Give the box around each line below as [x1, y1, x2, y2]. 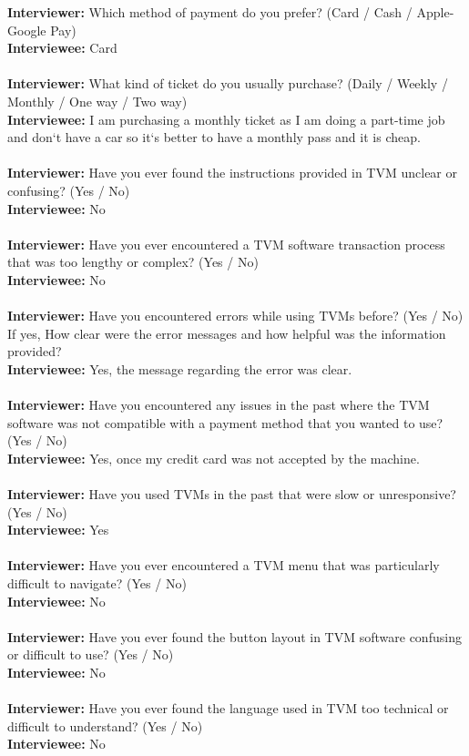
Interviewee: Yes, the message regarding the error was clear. [7, 359, 352, 378]
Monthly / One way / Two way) [7, 91, 188, 110]
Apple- [416, 3, 454, 21]
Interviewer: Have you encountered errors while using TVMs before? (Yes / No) [7, 306, 464, 325]
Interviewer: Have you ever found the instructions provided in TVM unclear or [7, 163, 457, 182]
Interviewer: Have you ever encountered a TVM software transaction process [7, 234, 445, 253]
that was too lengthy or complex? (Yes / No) [7, 252, 259, 271]
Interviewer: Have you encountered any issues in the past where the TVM [7, 395, 430, 414]
